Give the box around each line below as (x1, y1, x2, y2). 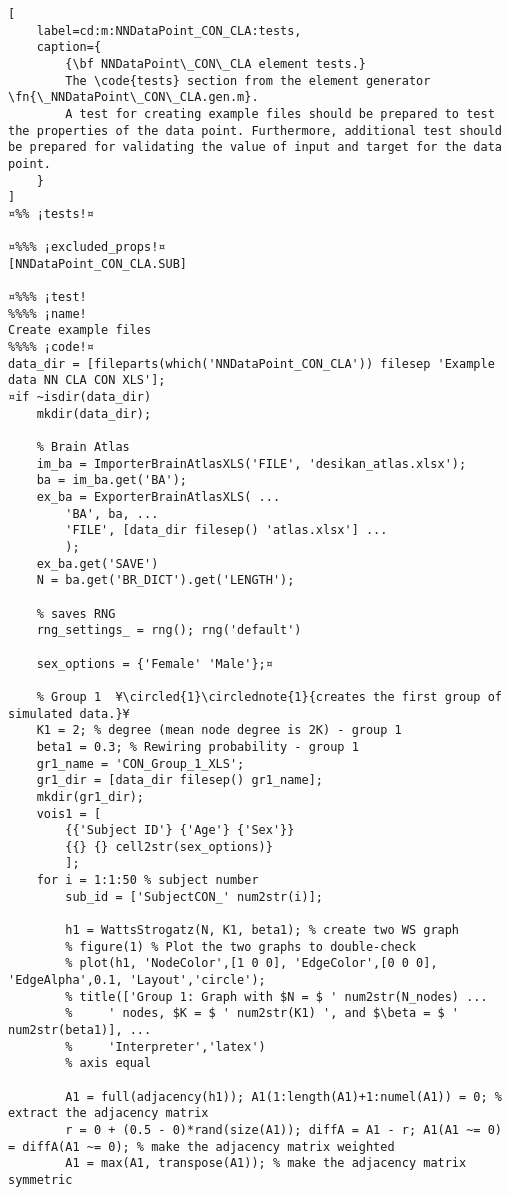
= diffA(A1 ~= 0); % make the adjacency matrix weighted (8, 1139, 395, 1154)
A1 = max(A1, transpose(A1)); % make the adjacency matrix (65, 1156, 467, 1171)
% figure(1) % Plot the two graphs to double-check (65, 939, 417, 954)
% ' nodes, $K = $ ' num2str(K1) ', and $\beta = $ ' (65, 1006, 460, 1021)
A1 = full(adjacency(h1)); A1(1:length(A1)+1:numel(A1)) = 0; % (65, 1089, 502, 1104)
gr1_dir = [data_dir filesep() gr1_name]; (36, 773, 323, 788)
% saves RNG (36, 606, 116, 621)
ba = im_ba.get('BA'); (36, 473, 187, 488)
